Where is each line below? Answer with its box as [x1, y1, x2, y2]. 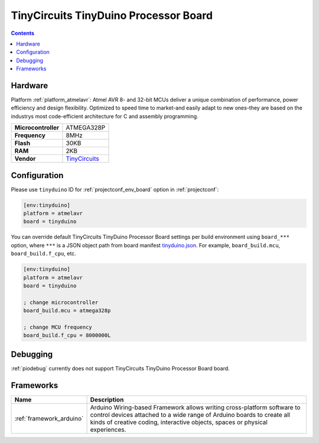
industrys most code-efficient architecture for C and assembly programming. [11, 112, 198, 119]
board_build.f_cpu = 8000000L [23, 332, 111, 339]
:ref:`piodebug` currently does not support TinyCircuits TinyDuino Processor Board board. [11, 364, 230, 372]
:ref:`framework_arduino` [14, 414, 84, 422]
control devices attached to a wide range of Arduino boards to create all [90, 410, 291, 419]
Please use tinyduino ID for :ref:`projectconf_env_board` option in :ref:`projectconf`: [11, 186, 219, 193]
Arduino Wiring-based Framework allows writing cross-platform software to [90, 403, 301, 411]
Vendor [14, 154, 36, 163]
